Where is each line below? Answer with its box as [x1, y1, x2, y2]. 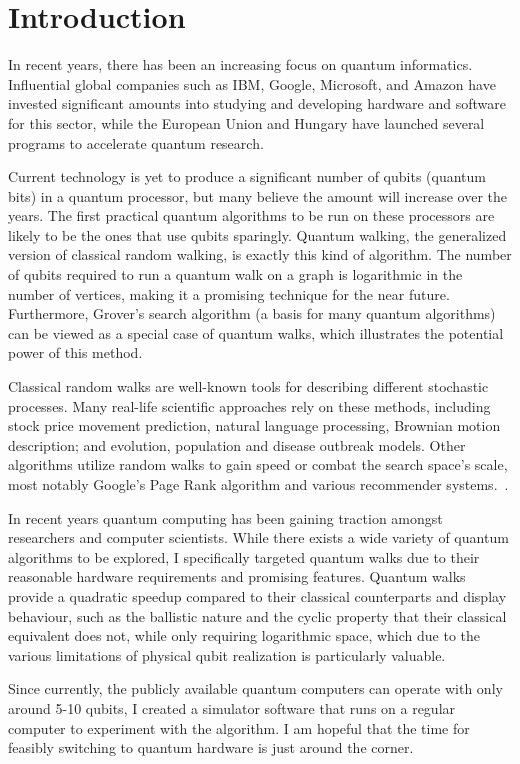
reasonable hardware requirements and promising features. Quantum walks [8, 566, 466, 587]
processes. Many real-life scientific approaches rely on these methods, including [8, 395, 491, 416]
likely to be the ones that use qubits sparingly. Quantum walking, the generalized [8, 224, 507, 245]
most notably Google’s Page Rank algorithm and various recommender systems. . [8, 474, 509, 494]
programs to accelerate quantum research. [8, 132, 264, 153]
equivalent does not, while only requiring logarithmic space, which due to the [8, 625, 481, 646]
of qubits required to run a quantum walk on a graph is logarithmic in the [8, 264, 463, 285]
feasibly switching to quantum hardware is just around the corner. [8, 737, 414, 758]
